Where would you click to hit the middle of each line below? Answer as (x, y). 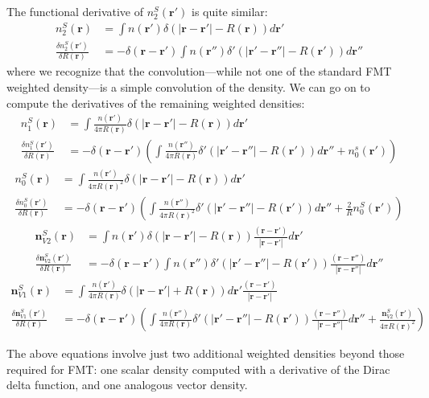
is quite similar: (230, 11)
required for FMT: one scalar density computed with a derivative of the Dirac (198, 369)
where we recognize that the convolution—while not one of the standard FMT (199, 71)
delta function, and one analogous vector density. (127, 385)
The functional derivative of (75, 11)
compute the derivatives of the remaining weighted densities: (156, 103)
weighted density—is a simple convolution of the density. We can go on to (188, 86)
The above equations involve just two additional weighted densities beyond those (206, 353)
